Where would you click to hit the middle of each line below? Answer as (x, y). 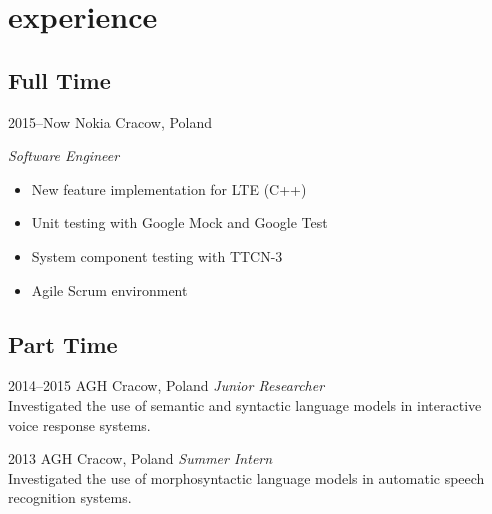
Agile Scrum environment (109, 289)
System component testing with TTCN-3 (157, 255)
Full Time (59, 79)
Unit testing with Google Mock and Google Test (179, 222)
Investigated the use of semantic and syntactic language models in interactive (245, 404)
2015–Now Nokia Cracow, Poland (110, 121)
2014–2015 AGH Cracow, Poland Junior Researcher (166, 385)
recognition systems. (70, 497)
